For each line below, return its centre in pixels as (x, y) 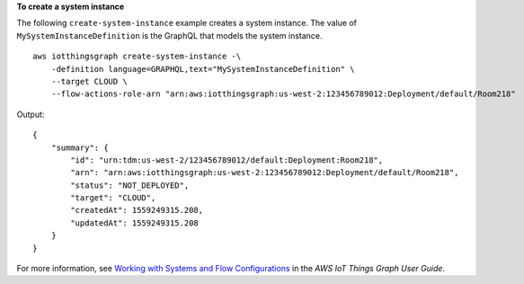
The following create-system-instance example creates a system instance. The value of (187, 23)
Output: (31, 114)
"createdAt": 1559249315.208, (137, 210)
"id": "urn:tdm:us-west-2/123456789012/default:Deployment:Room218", (227, 160)
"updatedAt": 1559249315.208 (135, 223)
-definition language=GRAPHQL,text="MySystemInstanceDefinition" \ (203, 69)
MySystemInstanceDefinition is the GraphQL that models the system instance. (169, 35)
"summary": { (80, 147)
